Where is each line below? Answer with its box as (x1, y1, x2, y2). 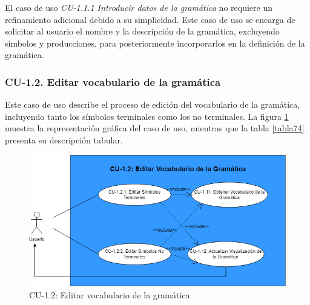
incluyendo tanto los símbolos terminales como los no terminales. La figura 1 (5, 110, 289, 122)
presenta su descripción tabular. (5, 133, 123, 146)
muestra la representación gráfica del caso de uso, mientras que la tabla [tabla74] (5, 122, 305, 134)
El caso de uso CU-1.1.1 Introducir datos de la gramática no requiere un (5, 1, 272, 13)
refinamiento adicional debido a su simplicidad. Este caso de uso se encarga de (5, 13, 295, 25)
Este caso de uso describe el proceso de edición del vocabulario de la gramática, (5, 98, 300, 111)
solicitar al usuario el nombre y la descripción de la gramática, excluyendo (5, 25, 280, 38)
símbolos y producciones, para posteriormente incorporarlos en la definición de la (5, 36, 305, 49)
